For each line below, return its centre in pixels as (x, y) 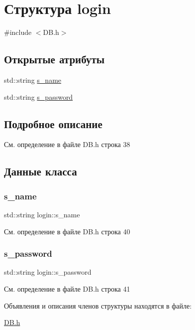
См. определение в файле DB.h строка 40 (67, 231)
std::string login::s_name (42, 214)
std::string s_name (33, 80)
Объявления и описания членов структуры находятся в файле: (98, 305)
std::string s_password (39, 96)
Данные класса (41, 171)
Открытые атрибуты (54, 59)
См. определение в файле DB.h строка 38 (67, 144)
